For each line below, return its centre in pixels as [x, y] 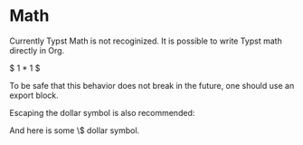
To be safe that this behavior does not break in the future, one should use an [152, 85]
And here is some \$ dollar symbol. [75, 130]
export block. [34, 95]
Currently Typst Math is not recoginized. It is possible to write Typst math [146, 41]
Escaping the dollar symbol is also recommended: [102, 112]
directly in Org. [37, 50]
